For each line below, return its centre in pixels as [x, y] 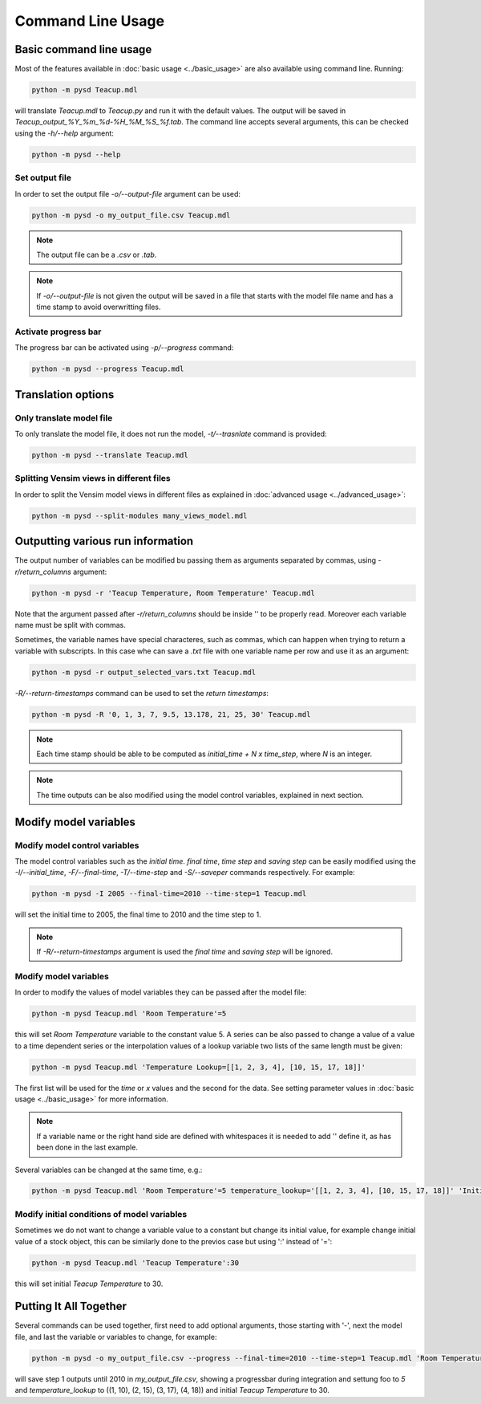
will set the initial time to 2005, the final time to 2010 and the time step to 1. [138, 914]
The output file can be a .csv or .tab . [97, 254]
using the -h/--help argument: [64, 133]
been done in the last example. [87, 1147]
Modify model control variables [77, 845]
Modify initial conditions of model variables [101, 1214]
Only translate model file [64, 417]
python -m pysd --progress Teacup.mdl [108, 369]
